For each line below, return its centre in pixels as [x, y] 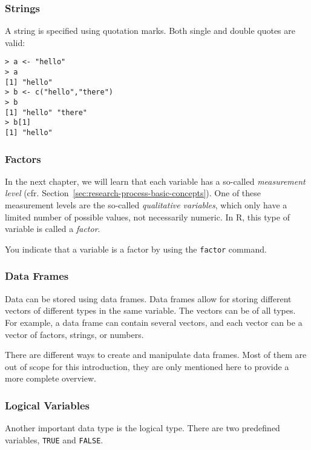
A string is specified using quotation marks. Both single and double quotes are [150, 31]
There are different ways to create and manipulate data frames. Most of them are [156, 355]
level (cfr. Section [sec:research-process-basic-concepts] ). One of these [133, 193]
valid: [15, 42]
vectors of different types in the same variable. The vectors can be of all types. [150, 310]
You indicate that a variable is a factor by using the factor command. [136, 249]
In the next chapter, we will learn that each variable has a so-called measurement [155, 181]
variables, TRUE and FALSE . [54, 439]
